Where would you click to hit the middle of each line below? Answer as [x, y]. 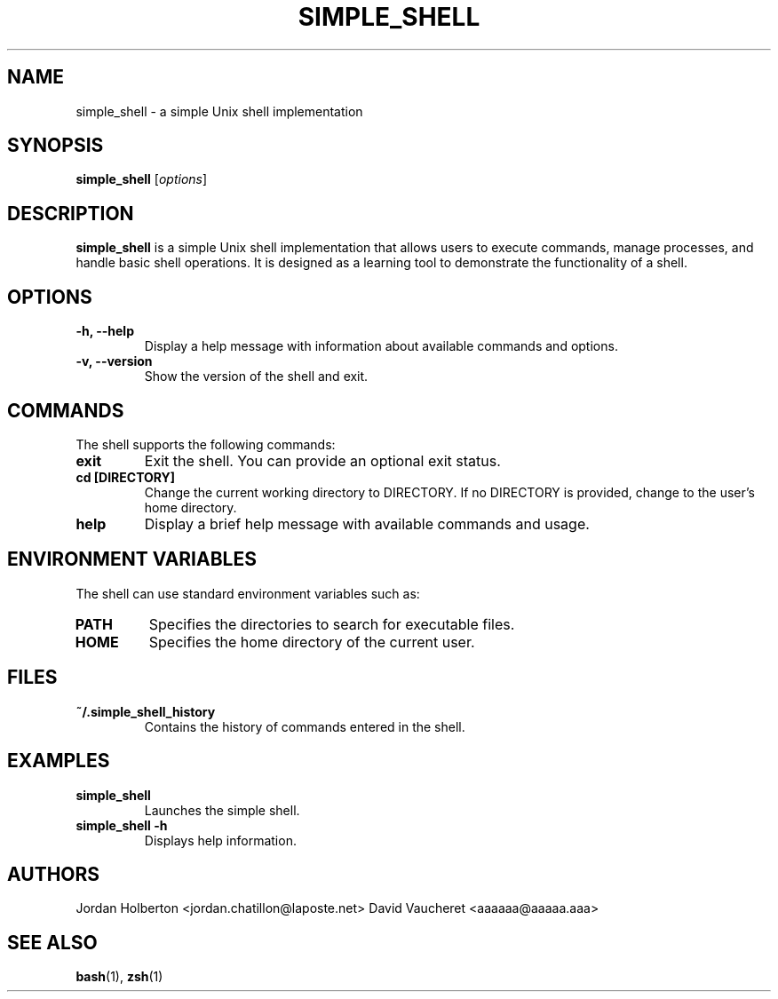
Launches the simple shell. [222, 810]
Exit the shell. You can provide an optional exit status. [322, 460]
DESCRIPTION [71, 213]
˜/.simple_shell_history [146, 711]
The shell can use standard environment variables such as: [248, 593]
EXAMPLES [59, 761]
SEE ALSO [52, 942]
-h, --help [105, 331]
